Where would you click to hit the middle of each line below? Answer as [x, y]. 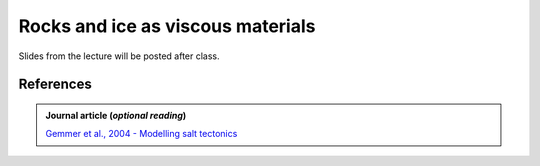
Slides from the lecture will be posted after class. [119, 56]
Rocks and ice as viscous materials [167, 26]
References [55, 84]
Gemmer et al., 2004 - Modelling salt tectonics [141, 134]
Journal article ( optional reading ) [116, 115]
